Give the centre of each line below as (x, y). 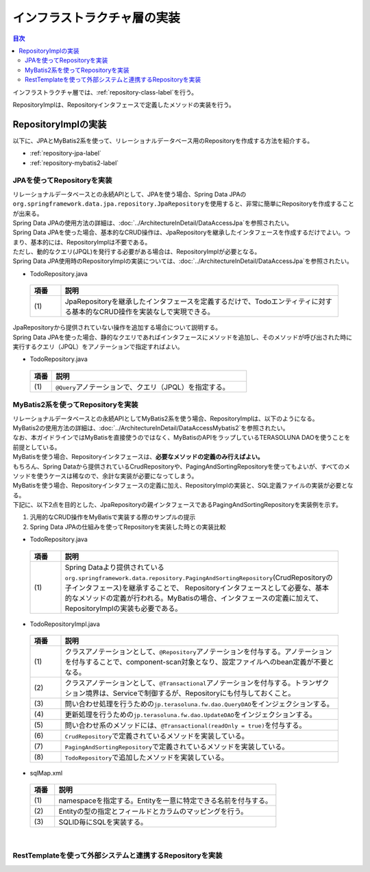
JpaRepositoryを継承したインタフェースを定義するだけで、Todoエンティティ (188, 301)
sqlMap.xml (46, 773)
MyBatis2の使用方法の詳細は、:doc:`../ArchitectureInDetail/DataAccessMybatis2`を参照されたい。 (151, 427)
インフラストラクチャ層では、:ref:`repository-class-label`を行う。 (105, 92)
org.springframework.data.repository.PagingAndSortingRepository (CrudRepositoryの (199, 577)
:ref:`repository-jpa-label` (66, 153)
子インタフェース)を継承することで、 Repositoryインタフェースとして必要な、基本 (197, 588)
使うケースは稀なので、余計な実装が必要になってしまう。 (117, 475)
